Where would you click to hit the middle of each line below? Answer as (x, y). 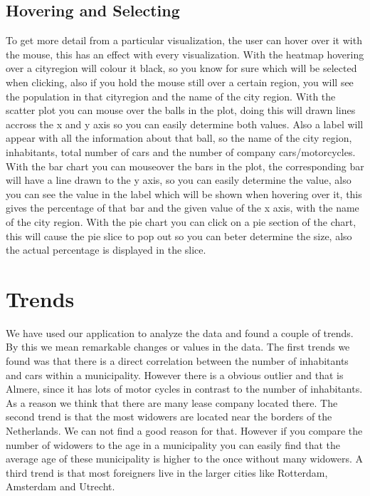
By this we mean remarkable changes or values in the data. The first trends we (178, 347)
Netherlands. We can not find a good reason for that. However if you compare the (184, 430)
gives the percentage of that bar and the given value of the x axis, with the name (183, 208)
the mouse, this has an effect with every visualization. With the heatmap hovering (185, 54)
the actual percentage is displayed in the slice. (106, 250)
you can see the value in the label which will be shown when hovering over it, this (184, 193)
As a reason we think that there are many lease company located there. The (172, 402)
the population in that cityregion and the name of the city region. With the (171, 96)
